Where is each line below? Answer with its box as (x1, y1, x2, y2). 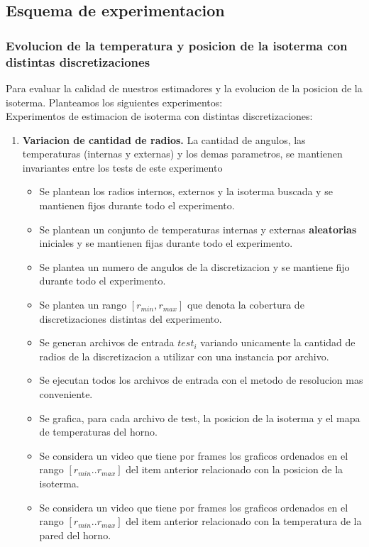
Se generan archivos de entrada (39, 335, 175, 350)
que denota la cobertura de (187, 297, 304, 312)
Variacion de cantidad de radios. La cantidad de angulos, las (22, 132, 306, 147)
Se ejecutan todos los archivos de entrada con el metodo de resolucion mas (39, 372, 363, 387)
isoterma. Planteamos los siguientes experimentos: (6, 94, 223, 109)
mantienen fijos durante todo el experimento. (39, 198, 235, 213)
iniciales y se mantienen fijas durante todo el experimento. (39, 236, 293, 250)
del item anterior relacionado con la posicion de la (126, 462, 343, 477)
